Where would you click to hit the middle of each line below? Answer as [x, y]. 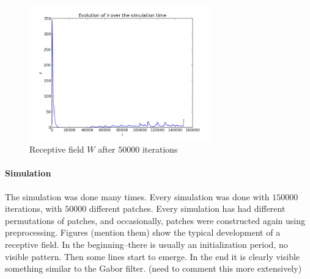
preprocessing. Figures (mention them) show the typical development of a [143, 232]
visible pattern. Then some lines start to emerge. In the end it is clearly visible [153, 256]
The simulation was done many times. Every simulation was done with [137, 196]
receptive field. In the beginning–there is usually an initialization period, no [146, 244]
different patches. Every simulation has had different [187, 208]
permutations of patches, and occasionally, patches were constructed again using [155, 220]
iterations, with [34, 208]
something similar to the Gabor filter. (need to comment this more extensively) [153, 268]
